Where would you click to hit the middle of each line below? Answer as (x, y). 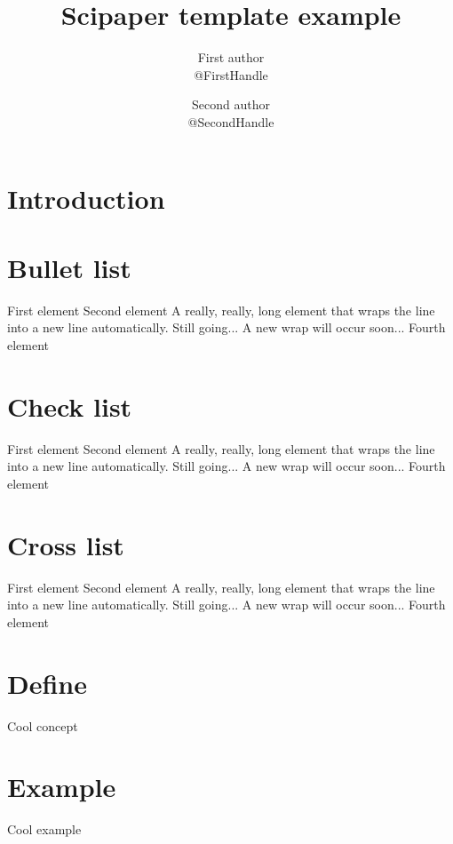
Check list (70, 406)
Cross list (66, 544)
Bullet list (69, 267)
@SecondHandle (231, 121)
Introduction (86, 198)
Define (47, 683)
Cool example (44, 829)
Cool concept (43, 725)
